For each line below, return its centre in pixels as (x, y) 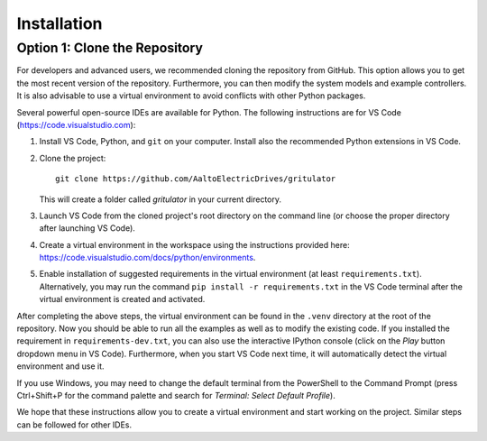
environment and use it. (60, 366)
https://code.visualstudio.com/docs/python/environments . (147, 258)
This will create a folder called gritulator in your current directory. (161, 199)
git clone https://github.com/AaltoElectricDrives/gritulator (196, 179)
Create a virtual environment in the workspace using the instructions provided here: (195, 244)
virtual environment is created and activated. (122, 299)
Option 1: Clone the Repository (110, 48)
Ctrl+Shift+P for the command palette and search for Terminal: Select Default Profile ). (176, 395)
